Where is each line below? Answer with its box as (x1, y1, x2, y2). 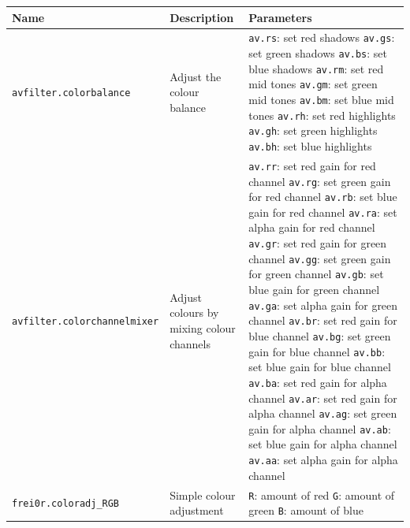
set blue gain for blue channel (248, 359, 391, 375)
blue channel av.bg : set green (248, 327, 391, 344)
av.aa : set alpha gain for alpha (248, 452, 398, 468)
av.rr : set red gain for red (248, 157, 376, 173)
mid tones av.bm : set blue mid (248, 91, 394, 107)
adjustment (170, 502, 224, 519)
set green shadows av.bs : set (248, 45, 388, 61)
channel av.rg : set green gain (248, 173, 391, 189)
